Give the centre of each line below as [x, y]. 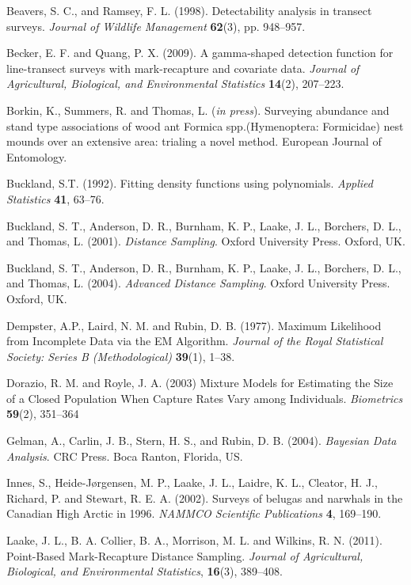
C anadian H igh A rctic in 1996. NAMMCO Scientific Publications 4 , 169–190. [194, 513]
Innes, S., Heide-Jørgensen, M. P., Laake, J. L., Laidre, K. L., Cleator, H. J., [192, 482]
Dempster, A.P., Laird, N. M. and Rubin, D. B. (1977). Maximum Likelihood [194, 325]
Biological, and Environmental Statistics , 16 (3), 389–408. [145, 571]
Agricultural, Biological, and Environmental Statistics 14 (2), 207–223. [175, 84]
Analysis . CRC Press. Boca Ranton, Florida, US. [125, 456]
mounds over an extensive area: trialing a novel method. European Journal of [194, 141]
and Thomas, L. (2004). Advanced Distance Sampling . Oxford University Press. [198, 283]
